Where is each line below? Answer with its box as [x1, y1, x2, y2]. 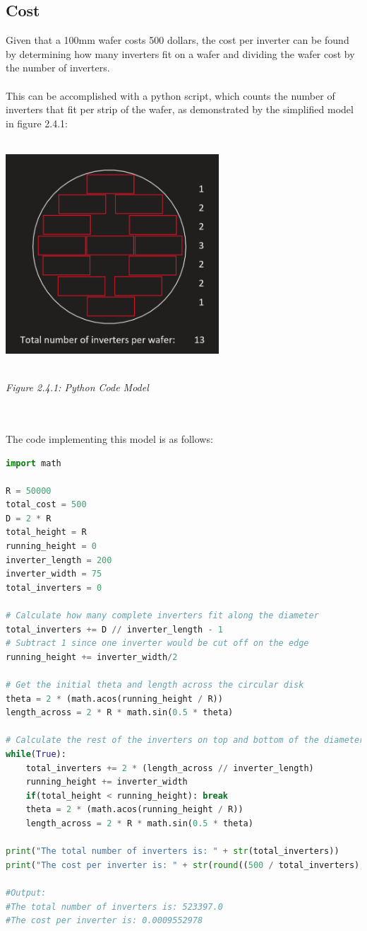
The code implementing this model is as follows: [6, 431, 213, 446]
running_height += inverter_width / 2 [6, 652, 178, 662]
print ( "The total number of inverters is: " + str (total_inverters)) [6, 846, 339, 857]
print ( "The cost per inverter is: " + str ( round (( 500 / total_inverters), [6, 860, 365, 870]
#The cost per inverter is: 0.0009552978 [6, 915, 203, 926]
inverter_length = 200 [6, 555, 112, 565]
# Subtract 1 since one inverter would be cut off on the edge [6, 638, 309, 649]
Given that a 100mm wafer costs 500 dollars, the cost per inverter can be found [6, 33, 349, 47]
